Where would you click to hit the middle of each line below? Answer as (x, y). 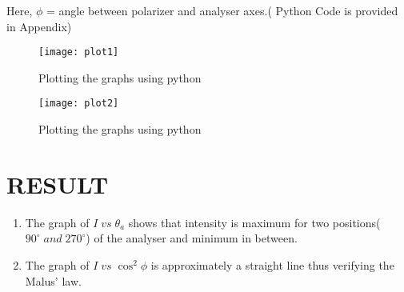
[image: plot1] (79, 52)
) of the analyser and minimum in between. (192, 238)
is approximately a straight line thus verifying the (272, 265)
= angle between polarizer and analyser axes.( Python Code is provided (222, 10)
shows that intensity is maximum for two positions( (254, 222)
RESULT (58, 184)
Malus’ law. (53, 280)
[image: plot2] (79, 104)
